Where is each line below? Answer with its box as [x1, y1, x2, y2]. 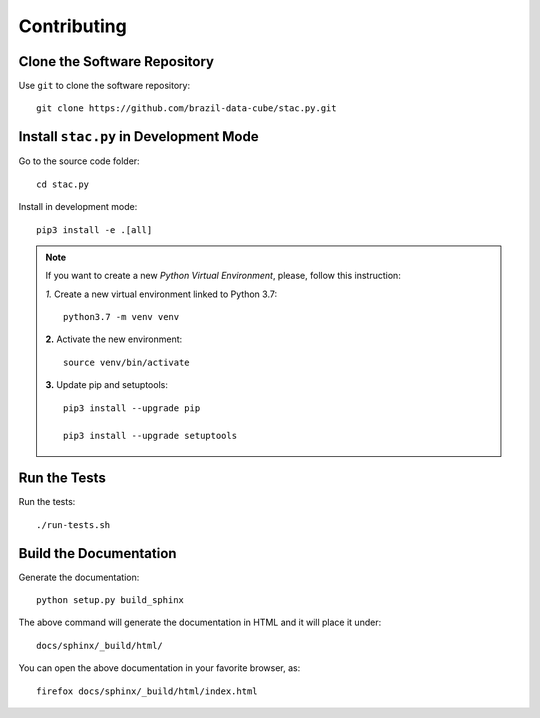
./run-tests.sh [36, 519, 111, 530]
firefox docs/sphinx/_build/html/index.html [36, 685, 259, 697]
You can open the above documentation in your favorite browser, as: [18, 662, 301, 674]
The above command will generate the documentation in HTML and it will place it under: [18, 616, 382, 629]
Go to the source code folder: [18, 155, 140, 167]
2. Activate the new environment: [45, 333, 183, 345]
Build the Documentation [18, 545, 177, 562]
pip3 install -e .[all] [36, 224, 153, 235]
